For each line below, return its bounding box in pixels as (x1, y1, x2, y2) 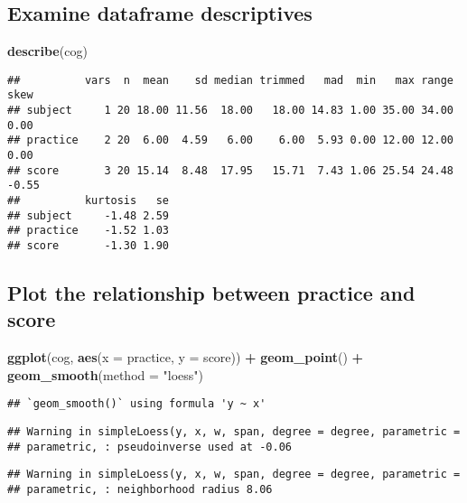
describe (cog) (7, 42, 88, 61)
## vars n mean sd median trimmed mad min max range (7, 73, 453, 87)
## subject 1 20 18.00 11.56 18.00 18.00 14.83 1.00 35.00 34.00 (7, 104, 453, 117)
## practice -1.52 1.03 (7, 224, 169, 238)
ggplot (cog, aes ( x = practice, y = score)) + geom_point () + (7, 348, 364, 367)
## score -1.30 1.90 (7, 239, 169, 253)
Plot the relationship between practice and (7, 279, 416, 307)
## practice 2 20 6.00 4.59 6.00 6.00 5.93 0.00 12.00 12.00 (7, 134, 453, 147)
